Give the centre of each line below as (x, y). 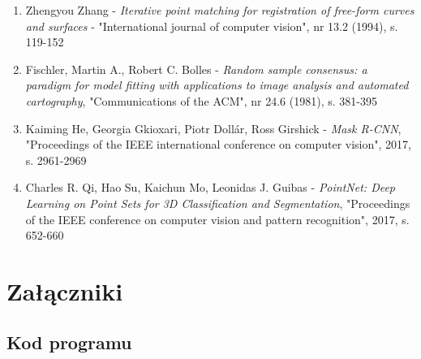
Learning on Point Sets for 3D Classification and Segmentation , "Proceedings (218, 203)
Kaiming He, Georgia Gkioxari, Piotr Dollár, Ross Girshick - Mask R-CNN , (213, 128)
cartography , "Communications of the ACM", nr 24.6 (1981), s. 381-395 (201, 100)
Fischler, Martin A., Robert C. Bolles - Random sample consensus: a (196, 69)
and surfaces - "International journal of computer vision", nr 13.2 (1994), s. (212, 26)
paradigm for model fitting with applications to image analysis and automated (217, 85)
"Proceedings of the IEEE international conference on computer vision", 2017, (218, 144)
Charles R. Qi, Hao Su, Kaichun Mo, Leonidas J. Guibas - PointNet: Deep (210, 187)
